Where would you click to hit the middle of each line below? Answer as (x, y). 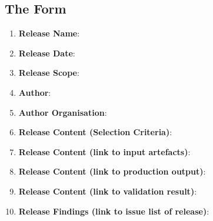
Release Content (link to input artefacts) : (104, 151)
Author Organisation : (63, 112)
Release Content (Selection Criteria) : (95, 132)
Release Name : (49, 33)
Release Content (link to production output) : (112, 171)
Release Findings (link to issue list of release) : (114, 211)
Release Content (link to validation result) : (108, 191)
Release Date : (47, 53)
